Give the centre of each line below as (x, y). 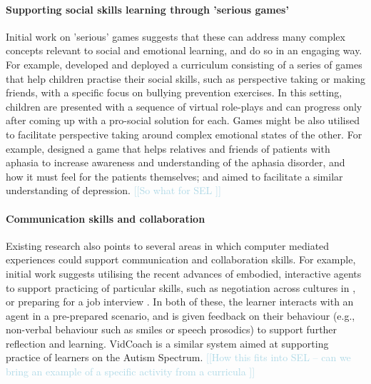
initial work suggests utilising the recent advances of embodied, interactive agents (184, 273)
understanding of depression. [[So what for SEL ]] (113, 190)
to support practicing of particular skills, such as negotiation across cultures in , (181, 287)
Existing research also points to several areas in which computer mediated (168, 245)
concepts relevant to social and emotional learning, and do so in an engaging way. (184, 50)
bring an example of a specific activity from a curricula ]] (131, 372)
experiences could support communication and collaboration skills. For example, (181, 259)
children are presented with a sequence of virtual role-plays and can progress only (184, 106)
